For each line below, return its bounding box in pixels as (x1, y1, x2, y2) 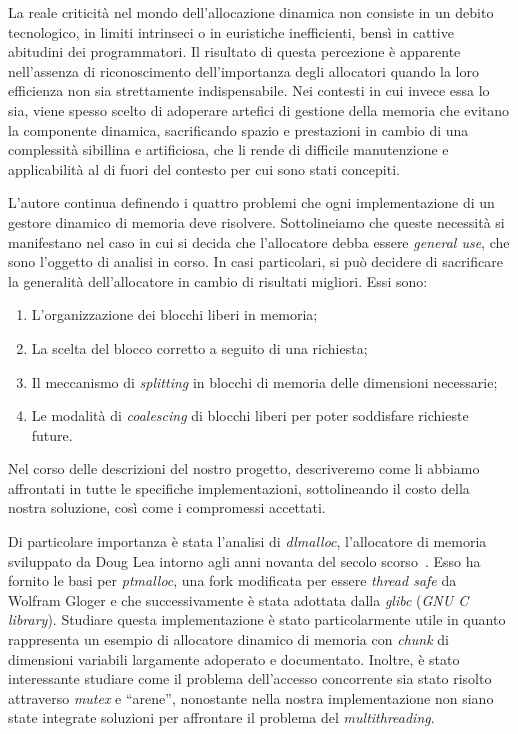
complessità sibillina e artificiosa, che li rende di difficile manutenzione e (8, 139, 449, 160)
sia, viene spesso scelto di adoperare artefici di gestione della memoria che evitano (8, 99, 510, 120)
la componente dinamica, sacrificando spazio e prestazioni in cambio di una (8, 119, 469, 140)
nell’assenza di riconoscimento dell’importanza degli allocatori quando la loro (8, 60, 479, 81)
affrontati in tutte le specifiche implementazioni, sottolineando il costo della (8, 477, 470, 498)
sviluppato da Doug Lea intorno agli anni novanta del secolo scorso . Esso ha (8, 550, 481, 571)
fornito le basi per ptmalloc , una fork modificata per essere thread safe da (8, 570, 457, 591)
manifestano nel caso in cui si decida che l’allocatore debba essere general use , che (8, 231, 510, 252)
